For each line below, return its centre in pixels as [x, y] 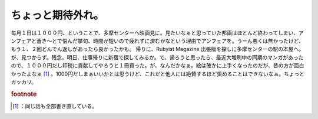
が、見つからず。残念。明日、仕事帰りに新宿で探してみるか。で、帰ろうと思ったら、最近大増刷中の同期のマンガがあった [157, 57]
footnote [24, 94]
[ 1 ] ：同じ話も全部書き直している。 [55, 106]
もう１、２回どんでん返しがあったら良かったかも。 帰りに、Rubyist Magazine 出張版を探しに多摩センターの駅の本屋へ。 [158, 49]
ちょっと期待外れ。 [57, 15]
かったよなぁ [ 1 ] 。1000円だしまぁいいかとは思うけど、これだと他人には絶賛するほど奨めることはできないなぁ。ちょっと [158, 74]
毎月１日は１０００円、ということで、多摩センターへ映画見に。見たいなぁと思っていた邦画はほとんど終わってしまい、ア [158, 33]
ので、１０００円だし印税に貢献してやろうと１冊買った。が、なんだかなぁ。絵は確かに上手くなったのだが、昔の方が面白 [158, 66]
